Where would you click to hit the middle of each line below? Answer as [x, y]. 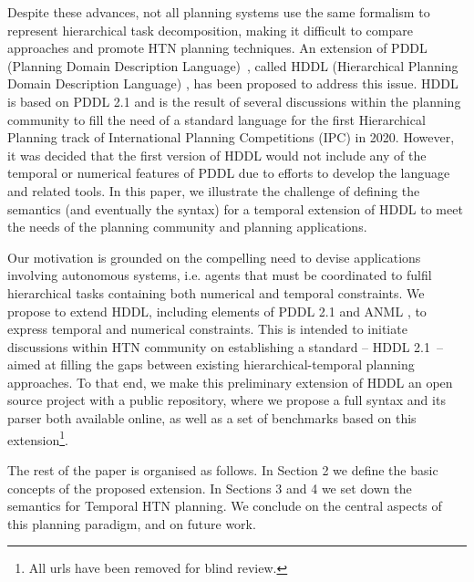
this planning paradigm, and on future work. [132, 523]
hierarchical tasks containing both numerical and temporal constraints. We [216, 292]
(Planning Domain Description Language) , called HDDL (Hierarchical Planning [233, 65]
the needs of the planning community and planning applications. [187, 227]
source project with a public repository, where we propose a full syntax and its [227, 400]
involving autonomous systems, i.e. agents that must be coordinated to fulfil [220, 275]
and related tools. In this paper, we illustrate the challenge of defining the [214, 190]
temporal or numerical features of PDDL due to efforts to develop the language [229, 173]
